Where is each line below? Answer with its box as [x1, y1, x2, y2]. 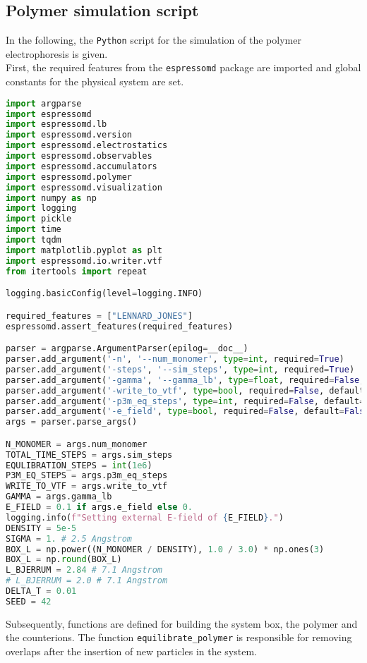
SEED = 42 [6, 596, 52, 607]
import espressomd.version [6, 130, 132, 140]
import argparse [6, 98, 82, 109]
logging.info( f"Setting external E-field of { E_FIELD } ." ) [6, 512, 284, 523]
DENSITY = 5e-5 [6, 523, 77, 533]
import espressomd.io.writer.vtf [6, 255, 162, 266]
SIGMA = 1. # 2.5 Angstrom [6, 533, 133, 544]
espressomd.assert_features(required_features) [6, 321, 234, 331]
